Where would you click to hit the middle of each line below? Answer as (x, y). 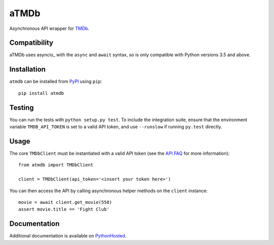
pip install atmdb (41, 93)
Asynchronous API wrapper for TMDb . (49, 28)
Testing (22, 107)
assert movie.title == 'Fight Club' (64, 209)
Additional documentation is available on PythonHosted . (68, 236)
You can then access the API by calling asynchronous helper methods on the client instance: (109, 191)
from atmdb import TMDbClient (56, 165)
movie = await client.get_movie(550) (65, 202)
